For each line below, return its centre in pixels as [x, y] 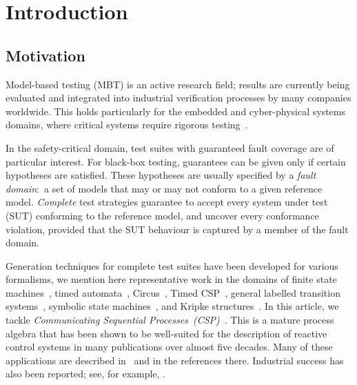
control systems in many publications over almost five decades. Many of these [169, 347]
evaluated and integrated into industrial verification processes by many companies [178, 98]
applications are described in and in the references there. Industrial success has [175, 360]
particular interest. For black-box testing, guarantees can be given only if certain [176, 161]
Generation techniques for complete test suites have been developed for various [172, 265]
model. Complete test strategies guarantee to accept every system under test [167, 202]
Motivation [45, 55]
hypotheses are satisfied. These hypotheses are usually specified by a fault [161, 175]
